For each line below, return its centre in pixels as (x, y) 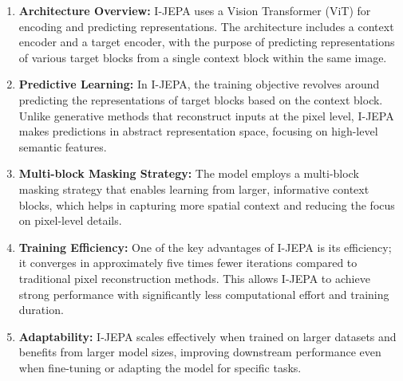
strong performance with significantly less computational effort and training (204, 294)
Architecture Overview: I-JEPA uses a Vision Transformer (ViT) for (195, 10)
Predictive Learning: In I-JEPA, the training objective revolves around (199, 84)
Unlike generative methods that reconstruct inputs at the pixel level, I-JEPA (206, 115)
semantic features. (63, 146)
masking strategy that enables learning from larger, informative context (194, 189)
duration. (41, 310)
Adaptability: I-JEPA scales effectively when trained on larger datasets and (207, 336)
